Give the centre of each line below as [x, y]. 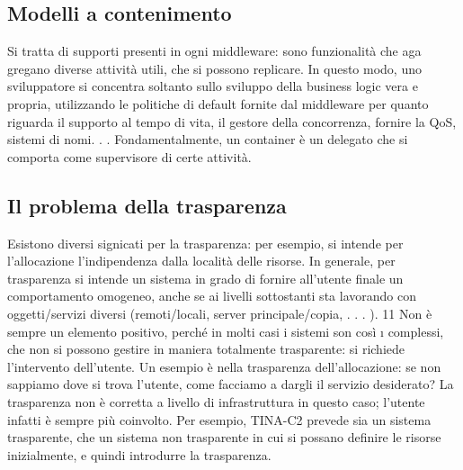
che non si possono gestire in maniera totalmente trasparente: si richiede [206, 349]
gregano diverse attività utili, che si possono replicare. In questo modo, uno [214, 68]
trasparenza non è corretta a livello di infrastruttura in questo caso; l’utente [216, 401]
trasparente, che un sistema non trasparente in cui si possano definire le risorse [224, 437]
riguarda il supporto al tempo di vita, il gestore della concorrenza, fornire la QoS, [232, 121]
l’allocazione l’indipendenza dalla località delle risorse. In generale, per [201, 261]
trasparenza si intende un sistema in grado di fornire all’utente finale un [205, 278]
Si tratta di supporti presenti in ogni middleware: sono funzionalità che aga [214, 51]
